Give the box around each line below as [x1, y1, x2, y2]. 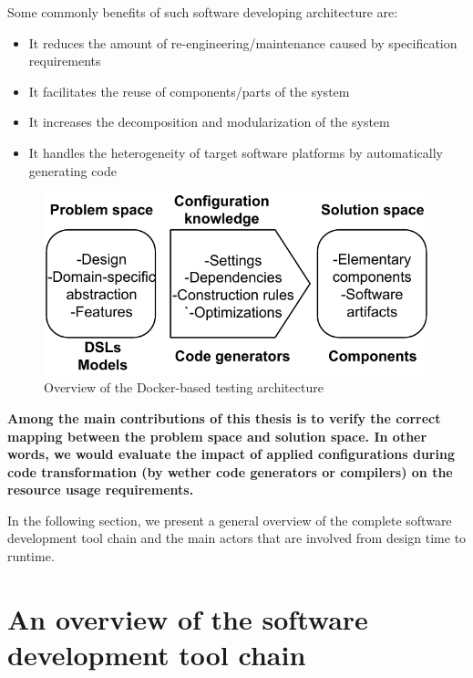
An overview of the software [7, 600, 368, 637]
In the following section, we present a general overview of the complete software [7, 510, 452, 529]
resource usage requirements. [7, 480, 194, 499]
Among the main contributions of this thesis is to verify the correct [7, 408, 441, 427]
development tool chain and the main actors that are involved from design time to [7, 528, 467, 548]
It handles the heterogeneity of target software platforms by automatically [28, 142, 444, 162]
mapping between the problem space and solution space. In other [7, 426, 427, 445]
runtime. [7, 547, 55, 566]
